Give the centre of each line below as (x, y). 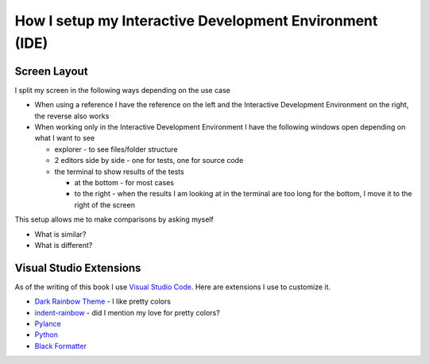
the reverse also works (72, 116)
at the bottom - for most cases (124, 182)
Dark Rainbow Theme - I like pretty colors (102, 301)
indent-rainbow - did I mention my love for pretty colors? (127, 312)
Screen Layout (51, 71)
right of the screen (104, 205)
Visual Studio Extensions (78, 267)
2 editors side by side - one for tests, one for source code (149, 161)
